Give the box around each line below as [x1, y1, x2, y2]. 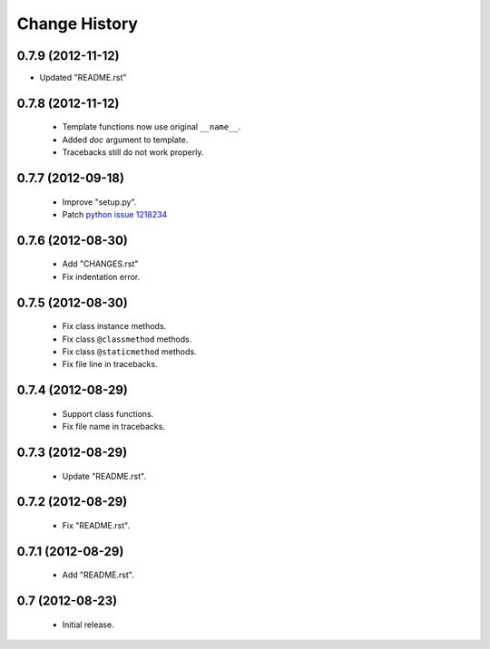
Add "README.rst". [62, 569, 135, 580]
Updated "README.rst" [39, 73, 127, 83]
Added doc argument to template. [62, 134, 189, 145]
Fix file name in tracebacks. [62, 421, 165, 432]
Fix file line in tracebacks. [62, 359, 158, 370]
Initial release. [62, 619, 114, 630]
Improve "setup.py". [62, 196, 137, 208]
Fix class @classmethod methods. [62, 334, 192, 344]
